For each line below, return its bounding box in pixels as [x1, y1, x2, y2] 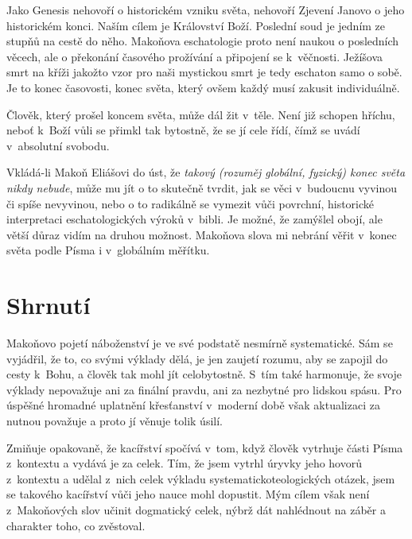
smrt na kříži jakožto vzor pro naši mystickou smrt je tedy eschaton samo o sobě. [6, 64, 402, 80]
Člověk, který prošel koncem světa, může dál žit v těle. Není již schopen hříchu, [6, 106, 395, 122]
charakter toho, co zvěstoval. [6, 517, 146, 533]
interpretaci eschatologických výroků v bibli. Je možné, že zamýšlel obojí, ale [6, 211, 383, 227]
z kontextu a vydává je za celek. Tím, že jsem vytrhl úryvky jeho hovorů [6, 455, 363, 471]
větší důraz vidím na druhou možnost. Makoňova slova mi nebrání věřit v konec [6, 226, 397, 242]
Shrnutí [6, 289, 91, 321]
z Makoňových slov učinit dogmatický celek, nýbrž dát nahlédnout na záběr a [6, 501, 386, 518]
